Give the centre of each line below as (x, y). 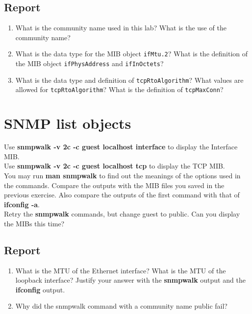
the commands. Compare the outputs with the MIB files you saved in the (114, 185)
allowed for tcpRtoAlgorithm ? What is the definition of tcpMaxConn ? (119, 89)
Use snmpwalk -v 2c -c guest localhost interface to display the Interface (121, 147)
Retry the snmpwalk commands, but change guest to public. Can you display (122, 214)
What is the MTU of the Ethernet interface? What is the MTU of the (121, 270)
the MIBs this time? (34, 223)
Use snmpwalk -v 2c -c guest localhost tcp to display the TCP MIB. (114, 166)
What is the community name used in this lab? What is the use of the (121, 28)
